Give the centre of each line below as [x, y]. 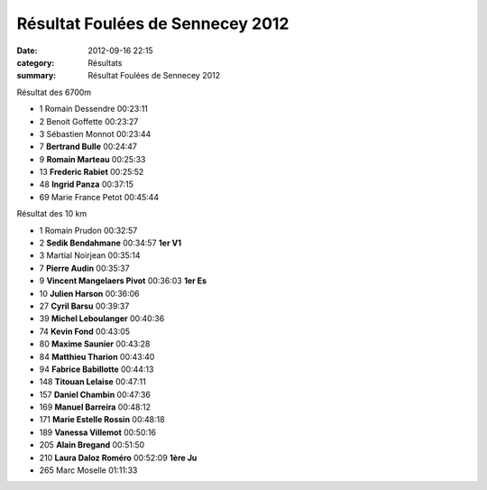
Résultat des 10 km [52, 214]
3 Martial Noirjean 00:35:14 [90, 255]
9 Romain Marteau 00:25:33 [92, 159]
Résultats [105, 62]
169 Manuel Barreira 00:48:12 [95, 407]
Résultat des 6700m [54, 92]
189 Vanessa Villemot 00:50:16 [98, 432]
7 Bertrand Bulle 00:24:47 [88, 147]
